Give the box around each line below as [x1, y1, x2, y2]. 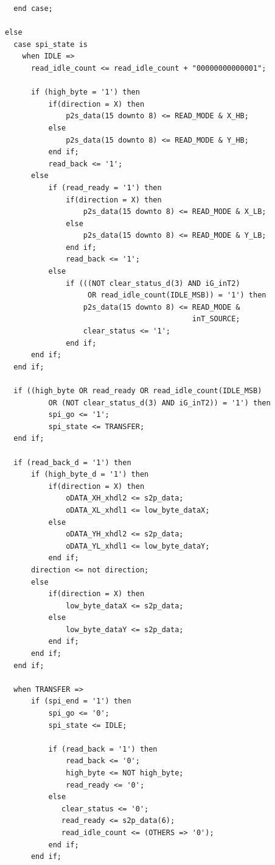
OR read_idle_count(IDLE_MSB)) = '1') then [87, 291, 266, 300]
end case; [13, 4, 53, 13]
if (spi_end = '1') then [30, 697, 131, 706]
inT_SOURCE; [192, 315, 240, 324]
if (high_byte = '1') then [30, 88, 140, 97]
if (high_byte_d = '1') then [30, 470, 149, 479]
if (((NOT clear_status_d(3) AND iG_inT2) [66, 279, 240, 288]
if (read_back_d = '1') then [13, 458, 131, 467]
